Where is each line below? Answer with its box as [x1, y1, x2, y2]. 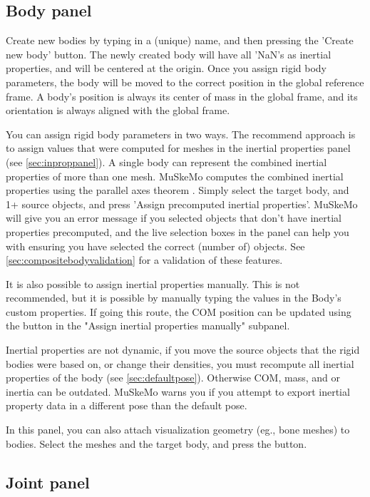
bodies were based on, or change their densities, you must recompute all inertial [6, 356, 354, 371]
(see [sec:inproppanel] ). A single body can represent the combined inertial [6, 154, 327, 169]
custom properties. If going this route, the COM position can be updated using [6, 304, 351, 319]
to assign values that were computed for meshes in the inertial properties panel [6, 140, 351, 155]
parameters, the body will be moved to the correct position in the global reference [6, 74, 364, 89]
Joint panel [6, 471, 90, 493]
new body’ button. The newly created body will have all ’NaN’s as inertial [6, 46, 332, 61]
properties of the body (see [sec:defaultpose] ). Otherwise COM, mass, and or [6, 370, 340, 385]
